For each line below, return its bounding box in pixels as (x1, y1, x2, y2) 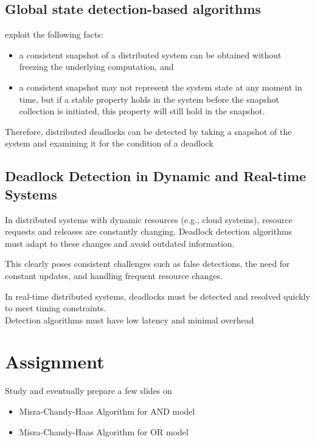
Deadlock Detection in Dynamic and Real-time (5, 167, 306, 185)
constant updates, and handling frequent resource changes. (5, 269, 223, 281)
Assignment (5, 349, 105, 374)
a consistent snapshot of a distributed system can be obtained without (19, 48, 282, 61)
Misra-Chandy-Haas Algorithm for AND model (19, 405, 195, 418)
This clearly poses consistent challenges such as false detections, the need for (5, 257, 290, 270)
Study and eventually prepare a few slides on (5, 384, 172, 397)
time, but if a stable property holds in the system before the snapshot (19, 92, 279, 105)
